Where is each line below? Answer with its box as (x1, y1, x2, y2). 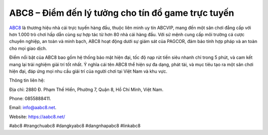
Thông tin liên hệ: (9, 77, 45, 84)
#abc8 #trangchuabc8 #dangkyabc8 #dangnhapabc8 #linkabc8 (9, 123, 141, 129)
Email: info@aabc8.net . (9, 104, 57, 111)
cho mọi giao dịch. (9, 45, 47, 51)
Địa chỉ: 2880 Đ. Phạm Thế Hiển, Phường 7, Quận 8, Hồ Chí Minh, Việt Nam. (9, 87, 164, 92)
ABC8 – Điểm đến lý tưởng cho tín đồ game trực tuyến (9, 7, 234, 18)
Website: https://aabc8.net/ (9, 114, 66, 120)
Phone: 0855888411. (9, 95, 52, 101)
